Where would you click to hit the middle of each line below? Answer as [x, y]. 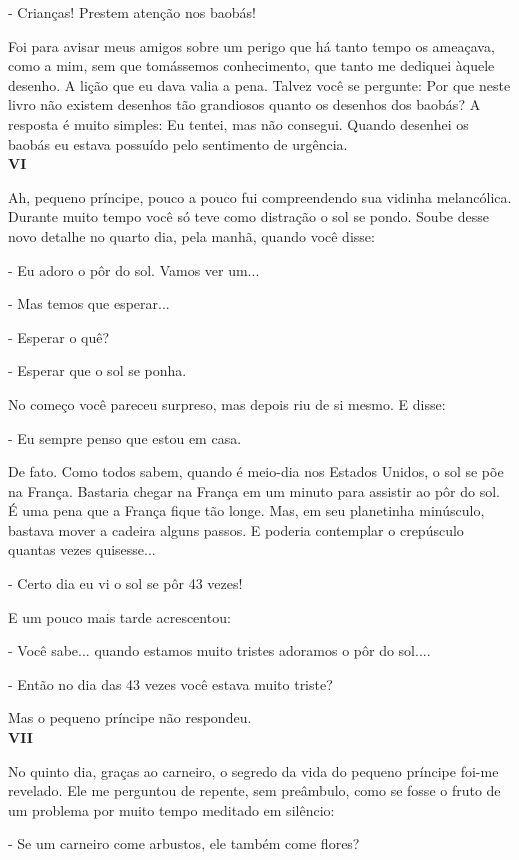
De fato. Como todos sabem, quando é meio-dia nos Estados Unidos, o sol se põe [256, 471]
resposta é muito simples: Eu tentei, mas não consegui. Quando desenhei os [238, 123]
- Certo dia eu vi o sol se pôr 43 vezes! [125, 583]
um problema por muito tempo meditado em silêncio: [171, 809]
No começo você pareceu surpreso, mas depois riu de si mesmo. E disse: [227, 403]
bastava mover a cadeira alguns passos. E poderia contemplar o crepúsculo [236, 529]
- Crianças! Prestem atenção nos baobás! [132, 12]
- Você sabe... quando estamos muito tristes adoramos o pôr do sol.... [219, 650]
